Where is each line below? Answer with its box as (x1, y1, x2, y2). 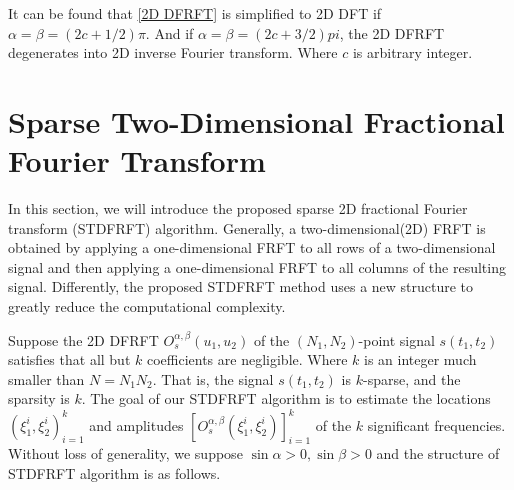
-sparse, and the (362, 368, 461, 389)
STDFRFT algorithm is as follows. (8, 462, 221, 483)
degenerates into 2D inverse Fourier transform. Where (8, 42, 338, 63)
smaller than (8, 368, 85, 389)
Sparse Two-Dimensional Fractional (8, 100, 505, 141)
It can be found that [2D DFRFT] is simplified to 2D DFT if (8, 3, 382, 23)
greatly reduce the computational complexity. (8, 296, 286, 317)
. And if (145, 22, 194, 43)
